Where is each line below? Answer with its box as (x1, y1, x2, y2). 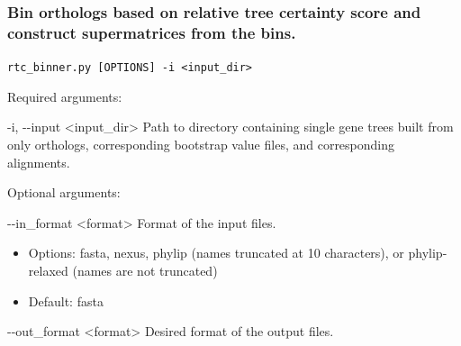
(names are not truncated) (72, 260, 218, 279)
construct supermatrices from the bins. (7, 21, 296, 43)
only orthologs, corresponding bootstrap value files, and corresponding (7, 134, 395, 153)
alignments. (7, 152, 70, 171)
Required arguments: (7, 86, 122, 105)
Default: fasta (28, 291, 104, 310)
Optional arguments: (7, 183, 121, 202)
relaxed (28, 260, 68, 279)
